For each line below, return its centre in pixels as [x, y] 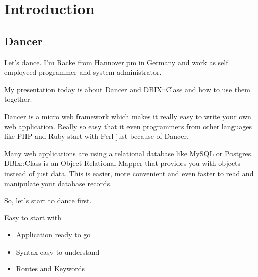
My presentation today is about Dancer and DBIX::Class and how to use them [127, 89]
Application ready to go [53, 234]
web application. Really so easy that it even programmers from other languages [128, 126]
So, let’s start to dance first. [48, 200]
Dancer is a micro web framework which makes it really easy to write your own [128, 116]
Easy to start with [33, 217]
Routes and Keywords [50, 269]
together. [18, 99]
